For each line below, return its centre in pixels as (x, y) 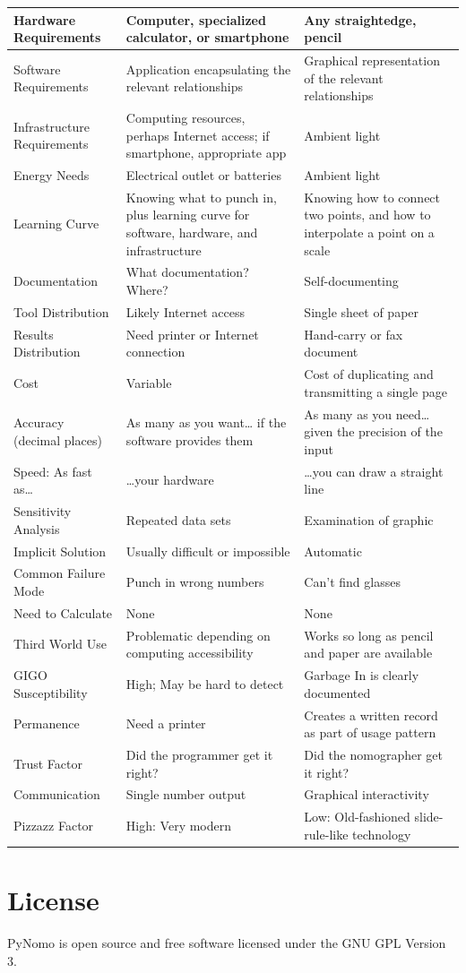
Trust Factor (48, 763)
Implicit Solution (60, 551)
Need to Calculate (63, 612)
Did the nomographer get (374, 754)
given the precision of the (373, 431)
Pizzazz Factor (54, 826)
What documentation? (187, 272)
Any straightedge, (360, 19)
